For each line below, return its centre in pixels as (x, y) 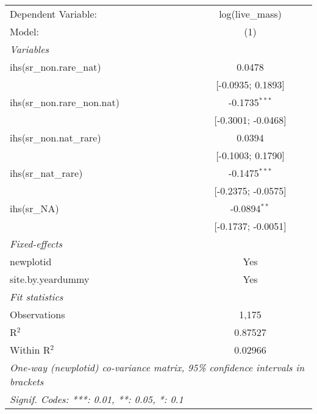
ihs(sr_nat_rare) (46, 173)
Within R (30, 350)
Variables (30, 49)
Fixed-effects (36, 244)
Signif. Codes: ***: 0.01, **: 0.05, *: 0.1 (97, 399)
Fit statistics (37, 297)
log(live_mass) (250, 14)
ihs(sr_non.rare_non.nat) (65, 102)
